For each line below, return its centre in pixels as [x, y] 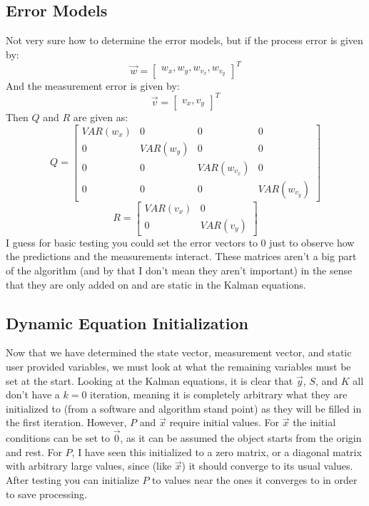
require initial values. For [224, 422]
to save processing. [46, 494]
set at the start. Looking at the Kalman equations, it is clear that [150, 380]
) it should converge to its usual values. [267, 466]
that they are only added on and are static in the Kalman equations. [156, 284]
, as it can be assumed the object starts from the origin [241, 438]
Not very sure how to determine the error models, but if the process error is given [184, 40]
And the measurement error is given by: [93, 85]
